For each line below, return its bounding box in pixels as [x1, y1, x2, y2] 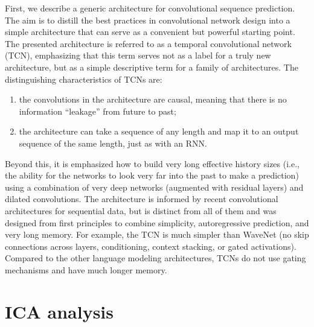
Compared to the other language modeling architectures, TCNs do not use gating [5, 252, 306, 264]
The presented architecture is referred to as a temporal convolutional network [5, 37, 292, 49]
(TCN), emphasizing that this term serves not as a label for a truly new [5, 49, 271, 62]
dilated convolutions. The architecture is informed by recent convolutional [5, 192, 278, 205]
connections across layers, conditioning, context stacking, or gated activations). [5, 240, 296, 252]
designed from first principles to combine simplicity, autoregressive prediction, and [5, 216, 309, 229]
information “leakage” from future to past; [19, 104, 176, 117]
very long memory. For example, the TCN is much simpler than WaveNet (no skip [5, 228, 309, 241]
